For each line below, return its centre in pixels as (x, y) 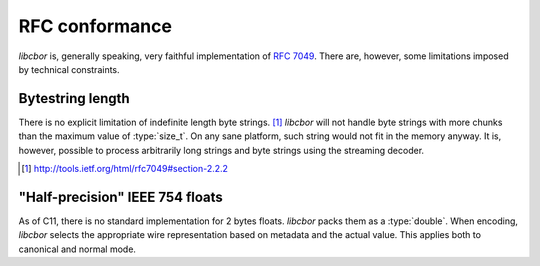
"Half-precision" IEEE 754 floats (121, 196)
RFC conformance (95, 26)
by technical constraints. (69, 69)
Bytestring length (74, 98)
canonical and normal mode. (77, 249)
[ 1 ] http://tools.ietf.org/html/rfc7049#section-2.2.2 (125, 169)
